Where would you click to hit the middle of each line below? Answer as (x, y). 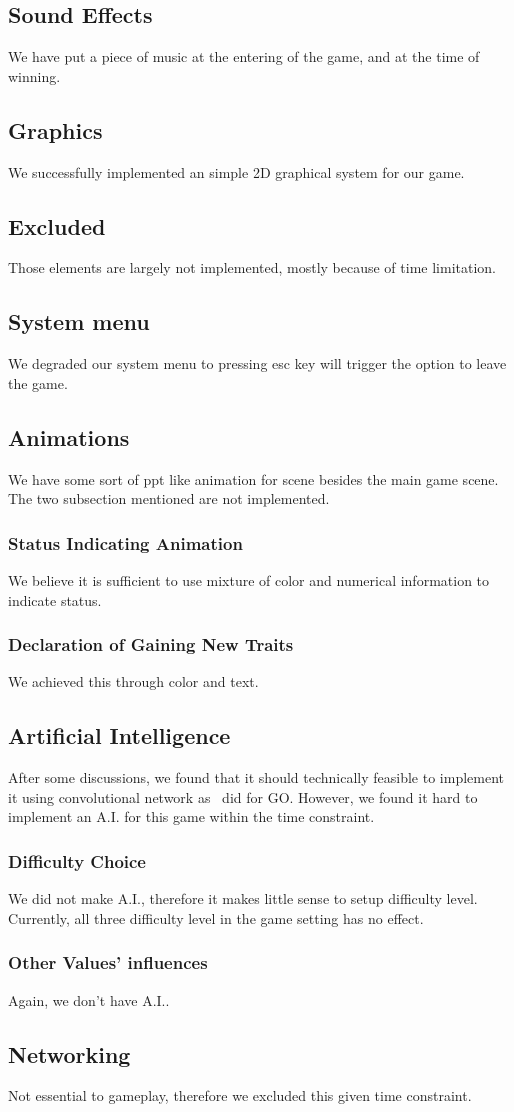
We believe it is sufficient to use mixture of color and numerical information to (249, 579)
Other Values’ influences (108, 962)
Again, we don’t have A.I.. (89, 999)
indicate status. (55, 599)
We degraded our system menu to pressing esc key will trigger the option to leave (257, 363)
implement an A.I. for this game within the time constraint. (191, 816)
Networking (69, 1053)
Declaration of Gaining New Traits (151, 644)
